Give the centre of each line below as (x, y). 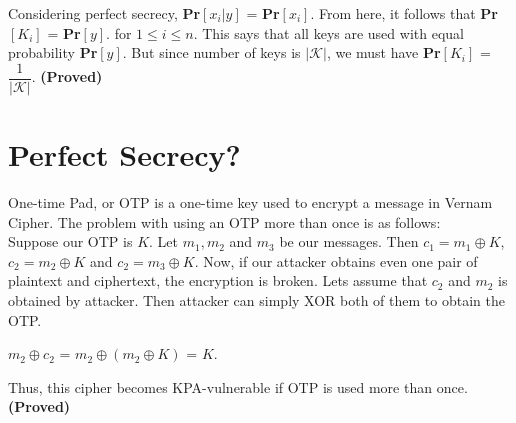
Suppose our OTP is (70, 241)
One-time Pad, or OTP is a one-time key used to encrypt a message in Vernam (250, 201)
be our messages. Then (349, 241)
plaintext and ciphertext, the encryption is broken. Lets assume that (218, 280)
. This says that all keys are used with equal (328, 32)
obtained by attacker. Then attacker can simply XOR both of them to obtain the (256, 299)
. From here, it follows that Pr (404, 13)
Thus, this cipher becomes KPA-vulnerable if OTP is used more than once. (238, 386)
